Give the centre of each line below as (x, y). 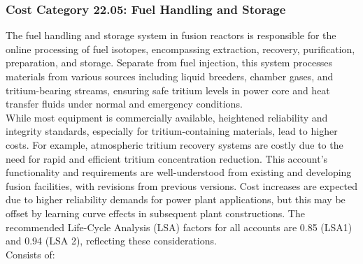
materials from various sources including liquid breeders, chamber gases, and (170, 76)
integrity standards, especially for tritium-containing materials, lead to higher (172, 131)
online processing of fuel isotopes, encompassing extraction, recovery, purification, (180, 49)
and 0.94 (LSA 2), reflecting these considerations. (111, 241)
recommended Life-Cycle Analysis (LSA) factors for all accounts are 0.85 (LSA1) (179, 227)
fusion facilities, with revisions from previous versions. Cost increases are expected (182, 185)
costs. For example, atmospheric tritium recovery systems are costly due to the (175, 144)
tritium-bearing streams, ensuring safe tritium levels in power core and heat (168, 90)
